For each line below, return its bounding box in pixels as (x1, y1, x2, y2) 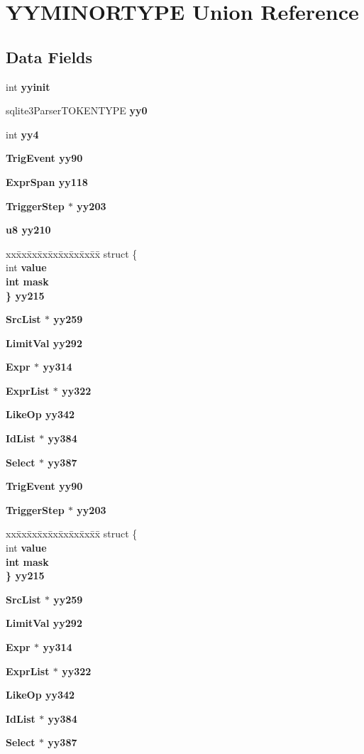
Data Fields (6, 45, 93, 67)
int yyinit (6, 79, 50, 94)
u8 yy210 (6, 222, 51, 237)
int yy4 (6, 126, 39, 141)
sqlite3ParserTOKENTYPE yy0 (6, 103, 148, 118)
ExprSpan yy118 (6, 174, 88, 189)
